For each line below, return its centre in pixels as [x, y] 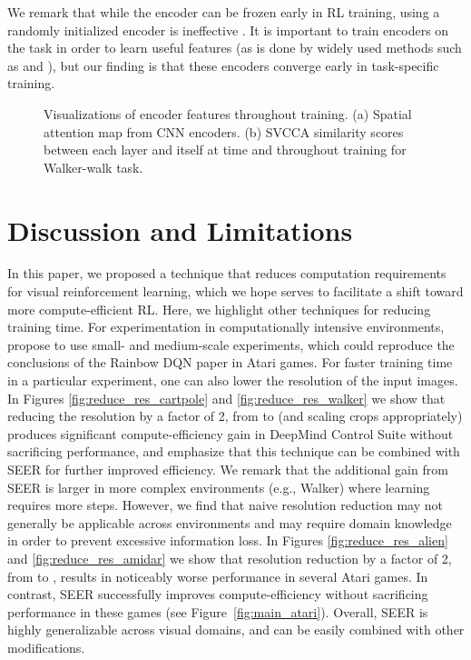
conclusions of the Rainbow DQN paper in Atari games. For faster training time [230, 362]
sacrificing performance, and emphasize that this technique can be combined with [234, 451]
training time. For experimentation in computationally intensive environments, [226, 327]
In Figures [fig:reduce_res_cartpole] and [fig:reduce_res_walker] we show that [226, 398]
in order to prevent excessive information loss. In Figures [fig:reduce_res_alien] [228, 540]
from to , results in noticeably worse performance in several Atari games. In [218, 576]
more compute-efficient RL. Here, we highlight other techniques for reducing [219, 309]
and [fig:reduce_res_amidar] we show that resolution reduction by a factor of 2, [230, 558]
